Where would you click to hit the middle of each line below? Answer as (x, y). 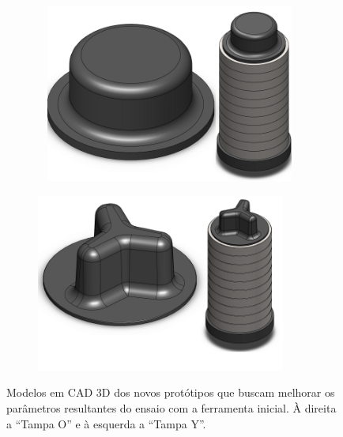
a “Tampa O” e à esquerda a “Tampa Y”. (106, 423)
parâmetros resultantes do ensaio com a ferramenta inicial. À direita (171, 408)
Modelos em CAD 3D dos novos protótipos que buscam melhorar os (171, 392)
